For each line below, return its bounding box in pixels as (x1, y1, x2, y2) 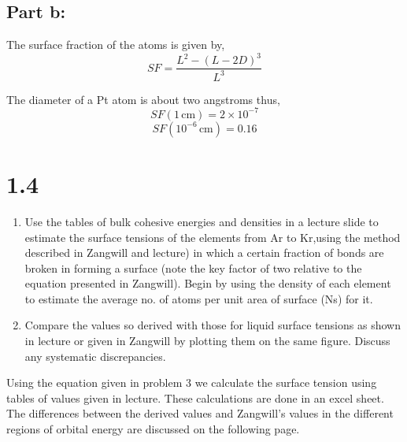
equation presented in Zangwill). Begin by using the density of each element (24, 275, 391, 292)
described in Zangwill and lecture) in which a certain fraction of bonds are (24, 244, 384, 261)
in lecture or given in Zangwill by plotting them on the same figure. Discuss (24, 332, 390, 349)
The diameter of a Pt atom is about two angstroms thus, (6, 91, 280, 107)
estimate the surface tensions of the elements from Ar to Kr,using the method (24, 228, 401, 245)
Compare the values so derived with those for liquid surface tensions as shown (24, 317, 401, 333)
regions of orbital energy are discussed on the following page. (6, 421, 300, 437)
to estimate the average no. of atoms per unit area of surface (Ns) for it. (24, 290, 373, 306)
